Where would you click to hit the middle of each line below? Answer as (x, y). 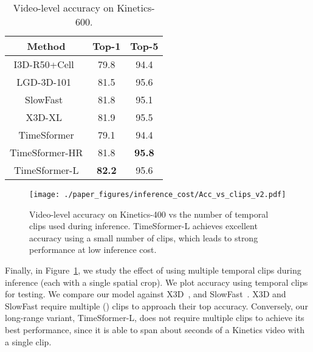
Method (46, 46)
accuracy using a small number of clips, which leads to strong (144, 237)
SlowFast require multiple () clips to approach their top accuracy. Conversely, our (156, 305)
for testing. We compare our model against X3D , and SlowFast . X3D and (146, 294)
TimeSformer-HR (46, 152)
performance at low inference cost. (93, 250)
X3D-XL (44, 117)
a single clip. (28, 341)
